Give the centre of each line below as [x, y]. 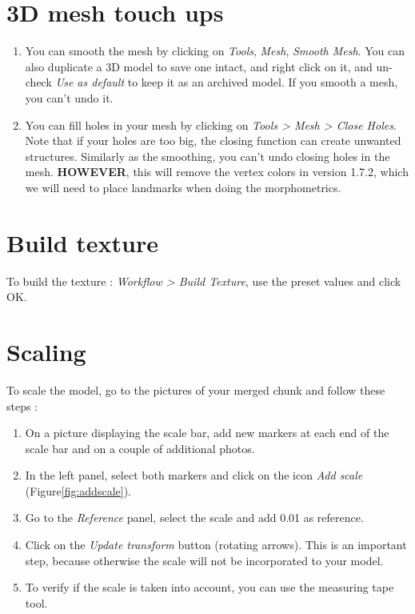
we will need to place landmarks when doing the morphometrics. [183, 187]
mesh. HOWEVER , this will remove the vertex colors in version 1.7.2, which [217, 172]
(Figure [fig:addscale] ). [78, 490]
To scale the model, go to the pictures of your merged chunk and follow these [196, 389]
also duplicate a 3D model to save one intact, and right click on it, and [199, 66]
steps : [22, 405]
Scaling [46, 351]
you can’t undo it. [69, 97]
